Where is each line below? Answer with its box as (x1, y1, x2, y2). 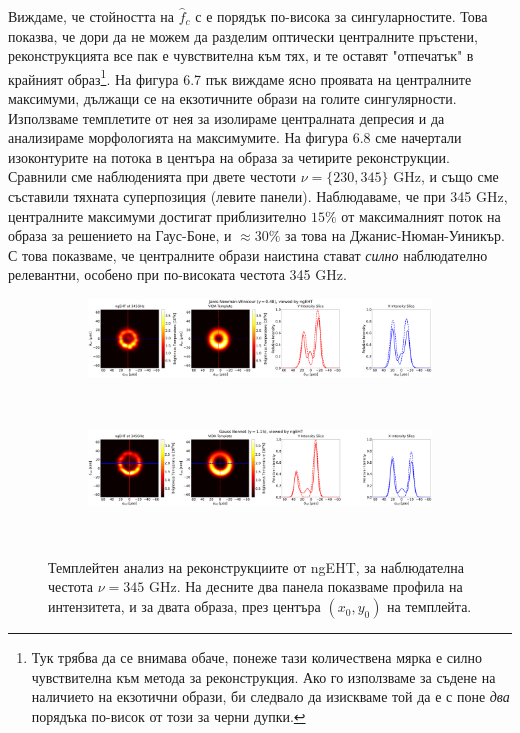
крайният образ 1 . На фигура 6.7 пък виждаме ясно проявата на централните (8, 65, 472, 89)
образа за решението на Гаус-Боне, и (8, 225, 232, 246)
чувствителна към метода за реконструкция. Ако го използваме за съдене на (31, 666, 496, 687)
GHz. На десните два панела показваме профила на (148, 576, 463, 597)
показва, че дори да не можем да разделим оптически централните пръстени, (8, 25, 478, 46)
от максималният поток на (341, 205, 501, 226)
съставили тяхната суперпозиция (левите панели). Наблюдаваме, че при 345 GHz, (8, 186, 508, 206)
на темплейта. (387, 596, 472, 617)
